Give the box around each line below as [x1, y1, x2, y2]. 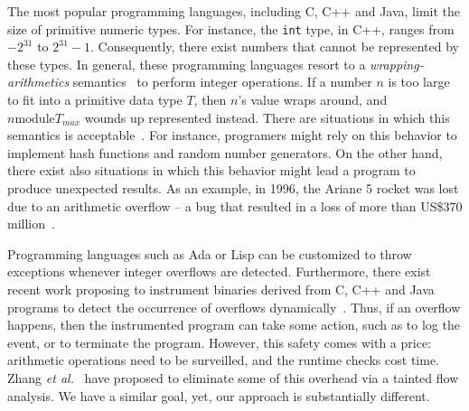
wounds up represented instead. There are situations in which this [84, 107, 450, 126]
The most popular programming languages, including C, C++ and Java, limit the [7, 2, 461, 20]
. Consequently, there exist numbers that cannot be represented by [89, 37, 459, 56]
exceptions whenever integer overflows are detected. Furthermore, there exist [7, 262, 431, 281]
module [14, 112, 55, 126]
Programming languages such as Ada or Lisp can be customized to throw [7, 244, 412, 263]
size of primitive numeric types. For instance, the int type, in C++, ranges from [7, 19, 455, 38]
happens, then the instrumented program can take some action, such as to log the [7, 315, 460, 334]
